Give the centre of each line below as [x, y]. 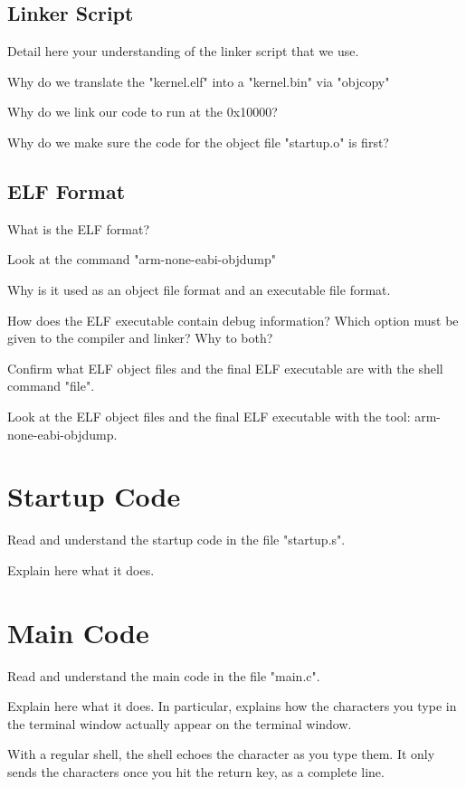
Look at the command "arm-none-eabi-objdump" [142, 259]
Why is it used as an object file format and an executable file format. [199, 289]
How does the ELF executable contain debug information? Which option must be [233, 320]
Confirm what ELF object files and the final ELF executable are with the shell [225, 368]
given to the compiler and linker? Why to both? [140, 338]
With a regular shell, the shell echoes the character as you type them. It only [221, 754]
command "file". [51, 386]
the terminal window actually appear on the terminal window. [180, 723]
